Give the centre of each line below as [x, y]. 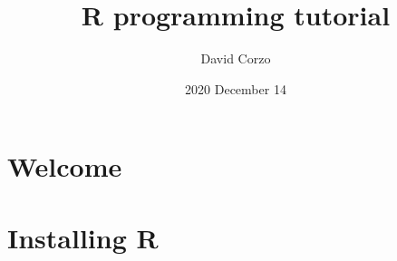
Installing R [83, 237]
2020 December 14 [236, 88]
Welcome [65, 166]
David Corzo [236, 58]
